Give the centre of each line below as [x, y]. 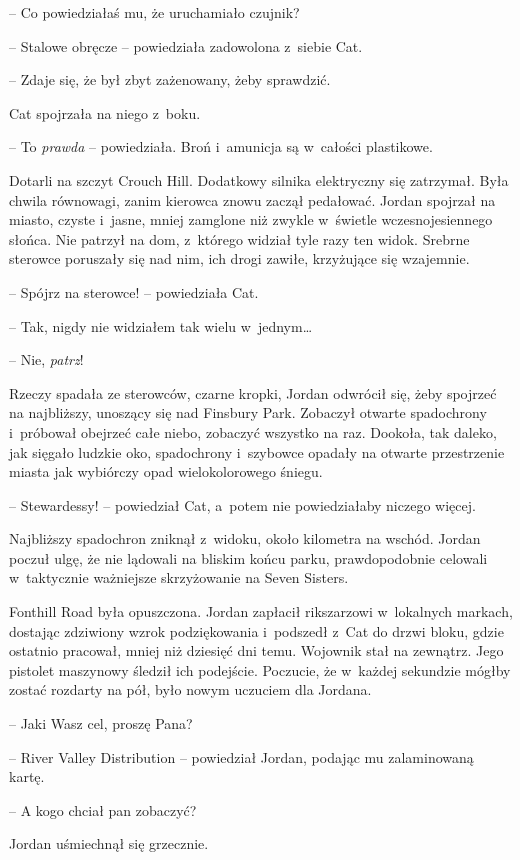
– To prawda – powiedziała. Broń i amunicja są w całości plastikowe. [221, 146]
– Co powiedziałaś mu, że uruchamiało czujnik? [154, 12]
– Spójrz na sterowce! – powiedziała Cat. [134, 291]
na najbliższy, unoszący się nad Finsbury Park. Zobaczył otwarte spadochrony [248, 412]
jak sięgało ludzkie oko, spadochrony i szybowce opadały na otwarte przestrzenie [257, 451]
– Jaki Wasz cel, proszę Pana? [101, 723]
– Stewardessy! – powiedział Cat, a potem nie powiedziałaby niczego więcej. [242, 504]
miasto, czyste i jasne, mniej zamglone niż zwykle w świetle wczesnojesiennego [251, 219]
